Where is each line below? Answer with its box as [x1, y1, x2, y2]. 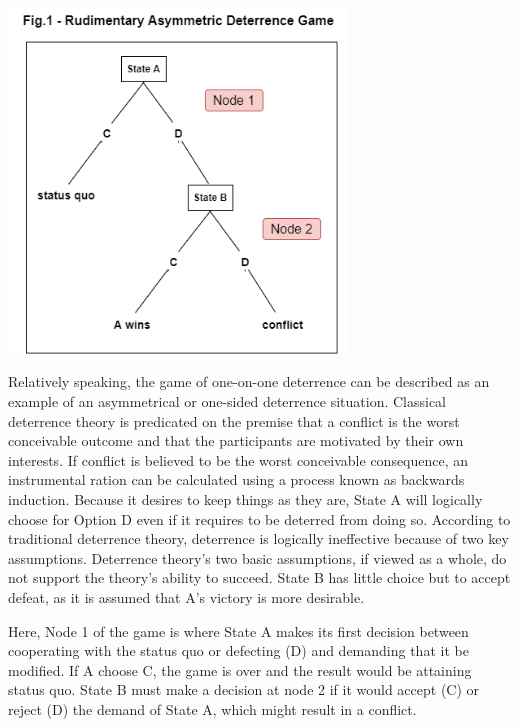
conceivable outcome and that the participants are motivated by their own [8, 430, 464, 451]
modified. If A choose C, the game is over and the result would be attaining [8, 659, 472, 680]
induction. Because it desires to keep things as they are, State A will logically [8, 489, 483, 509]
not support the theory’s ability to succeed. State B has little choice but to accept [8, 567, 511, 588]
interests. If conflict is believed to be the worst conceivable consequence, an [8, 449, 469, 470]
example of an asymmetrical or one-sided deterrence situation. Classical [8, 391, 447, 412]
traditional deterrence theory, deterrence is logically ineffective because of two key [8, 528, 509, 549]
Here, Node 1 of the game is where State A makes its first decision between [8, 620, 469, 641]
